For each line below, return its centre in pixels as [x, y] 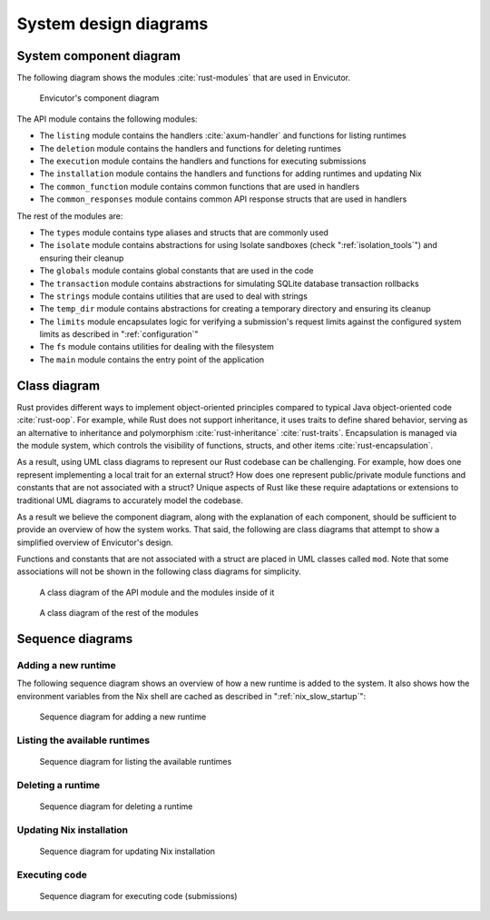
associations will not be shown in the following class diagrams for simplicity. [159, 571]
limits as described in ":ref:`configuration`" [119, 334]
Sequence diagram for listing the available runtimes [136, 762]
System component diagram [99, 56]
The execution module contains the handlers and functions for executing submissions [203, 161]
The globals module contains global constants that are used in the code [176, 271]
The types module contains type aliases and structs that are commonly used [184, 232]
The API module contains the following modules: [108, 119]
